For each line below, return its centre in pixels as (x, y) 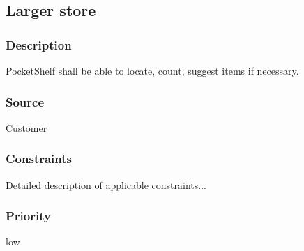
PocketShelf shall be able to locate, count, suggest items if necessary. (152, 70)
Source (25, 101)
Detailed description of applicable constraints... (106, 184)
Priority (28, 216)
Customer (26, 127)
